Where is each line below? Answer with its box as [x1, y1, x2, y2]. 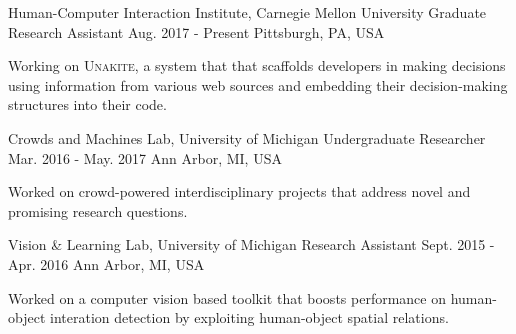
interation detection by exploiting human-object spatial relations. [49, 307, 449, 328]
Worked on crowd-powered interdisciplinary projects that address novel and [8, 181, 471, 202]
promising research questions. [8, 200, 188, 221]
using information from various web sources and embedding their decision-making [8, 74, 508, 95]
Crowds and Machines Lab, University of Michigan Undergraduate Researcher [8, 127, 486, 148]
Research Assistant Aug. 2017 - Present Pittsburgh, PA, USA [8, 21, 385, 42]
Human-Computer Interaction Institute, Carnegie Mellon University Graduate [8, 2, 487, 22]
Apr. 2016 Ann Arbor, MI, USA [8, 253, 205, 274]
